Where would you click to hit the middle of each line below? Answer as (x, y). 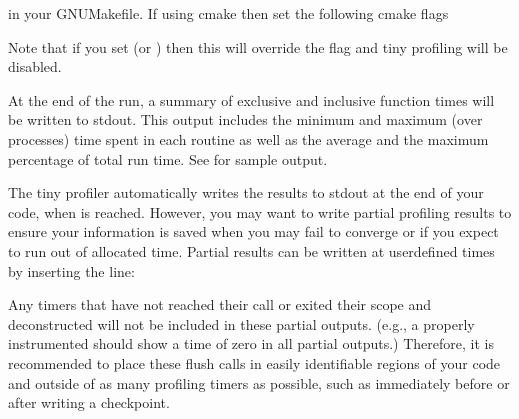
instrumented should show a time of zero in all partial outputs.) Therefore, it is (251, 343)
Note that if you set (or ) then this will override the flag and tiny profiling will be (258, 46)
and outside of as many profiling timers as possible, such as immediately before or (259, 382)
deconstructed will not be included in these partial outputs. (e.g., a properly (241, 323)
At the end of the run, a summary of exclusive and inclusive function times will (251, 99)
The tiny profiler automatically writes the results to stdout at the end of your (246, 192)
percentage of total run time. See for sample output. (168, 158)
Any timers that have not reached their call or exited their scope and (220, 304)
